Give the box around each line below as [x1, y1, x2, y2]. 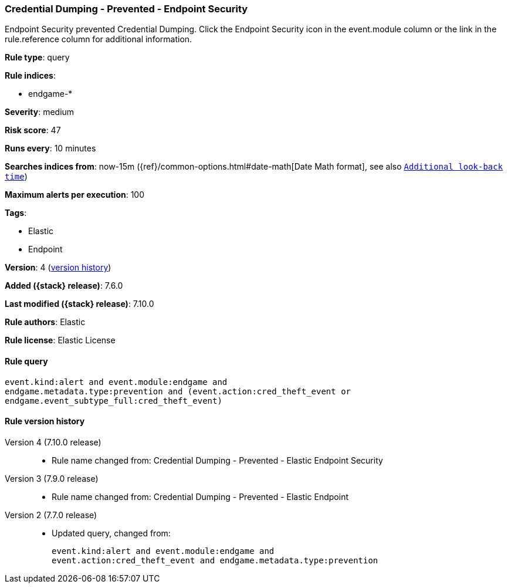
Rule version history [5, 416, 85, 427]
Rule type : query [5, 52, 70, 63]
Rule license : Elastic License [5, 335, 116, 346]
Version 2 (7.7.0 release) [5, 509, 97, 520]
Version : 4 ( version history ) [5, 262, 111, 273]
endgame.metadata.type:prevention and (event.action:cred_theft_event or [5, 386, 351, 396]
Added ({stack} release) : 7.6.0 [5, 281, 123, 291]
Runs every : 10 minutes [5, 143, 96, 154]
